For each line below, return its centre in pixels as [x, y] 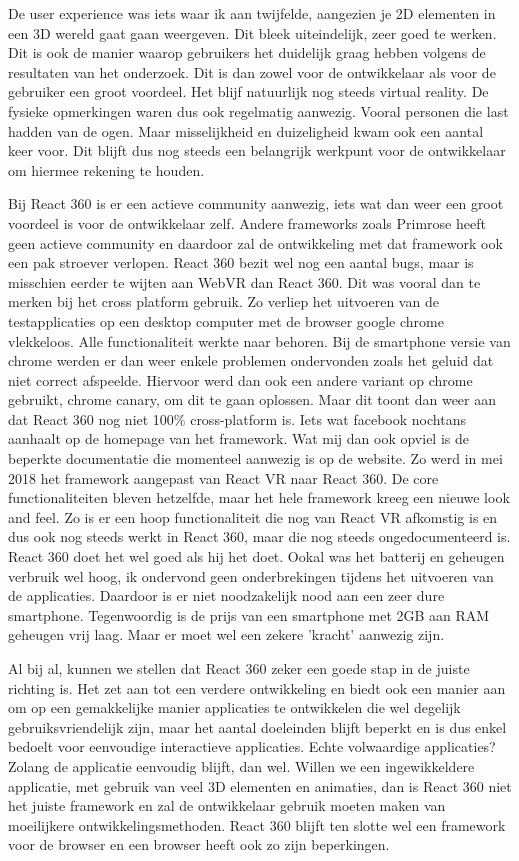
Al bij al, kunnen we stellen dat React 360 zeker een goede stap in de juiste [239, 668]
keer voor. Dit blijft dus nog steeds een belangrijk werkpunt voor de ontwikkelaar [257, 150]
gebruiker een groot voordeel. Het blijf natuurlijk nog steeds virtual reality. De [248, 91]
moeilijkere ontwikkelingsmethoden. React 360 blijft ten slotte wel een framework [257, 824]
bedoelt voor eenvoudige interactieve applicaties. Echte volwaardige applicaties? [252, 746]
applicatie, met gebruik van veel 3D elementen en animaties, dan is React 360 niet [260, 785]
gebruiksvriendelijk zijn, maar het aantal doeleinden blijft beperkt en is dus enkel [257, 726]
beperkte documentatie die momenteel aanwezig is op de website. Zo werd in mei [255, 458]
